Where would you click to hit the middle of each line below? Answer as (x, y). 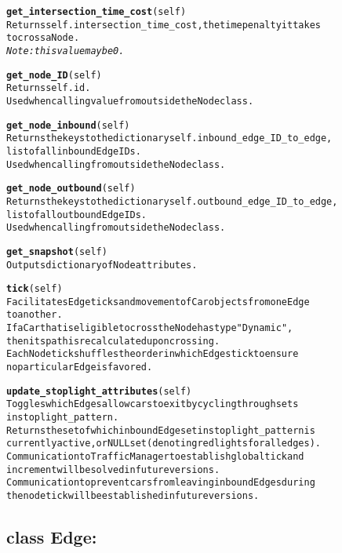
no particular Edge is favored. (80, 367)
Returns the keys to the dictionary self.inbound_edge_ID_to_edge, (169, 138)
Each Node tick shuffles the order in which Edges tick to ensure (153, 354)
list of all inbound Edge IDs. (74, 151)
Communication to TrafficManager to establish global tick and (155, 457)
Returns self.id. (49, 88)
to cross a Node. (43, 38)
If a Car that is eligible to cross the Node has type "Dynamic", (150, 328)
